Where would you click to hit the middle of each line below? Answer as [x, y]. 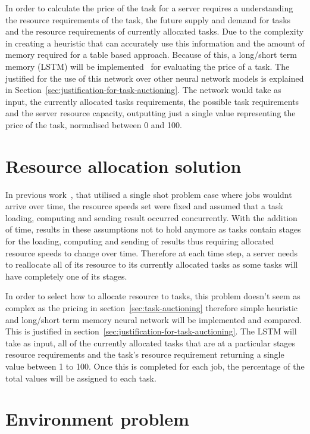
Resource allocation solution [123, 165]
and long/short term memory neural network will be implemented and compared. [154, 319]
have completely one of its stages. [66, 276]
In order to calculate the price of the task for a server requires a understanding [149, 8]
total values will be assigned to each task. [81, 378]
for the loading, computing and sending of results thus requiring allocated [140, 241]
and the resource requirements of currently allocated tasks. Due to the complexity [155, 31]
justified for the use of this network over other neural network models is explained [155, 78]
